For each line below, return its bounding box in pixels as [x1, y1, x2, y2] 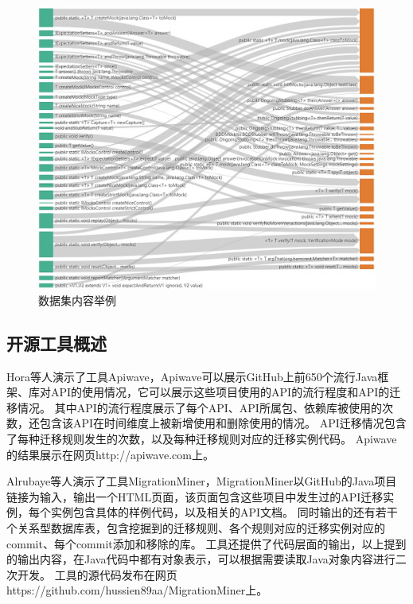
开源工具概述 [6, 330, 107, 355]
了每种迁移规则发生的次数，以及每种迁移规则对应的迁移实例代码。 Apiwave [6, 431, 397, 447]
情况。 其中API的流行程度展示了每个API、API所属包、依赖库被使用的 [17, 399, 382, 415]
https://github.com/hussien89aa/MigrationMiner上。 [6, 582, 268, 598]
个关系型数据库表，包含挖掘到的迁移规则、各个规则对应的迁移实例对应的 [6, 520, 385, 536]
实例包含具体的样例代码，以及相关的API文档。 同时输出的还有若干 [50, 504, 398, 520]
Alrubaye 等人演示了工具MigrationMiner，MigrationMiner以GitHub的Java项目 [6, 473, 397, 489]
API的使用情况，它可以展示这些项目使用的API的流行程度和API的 [50, 384, 390, 400]
